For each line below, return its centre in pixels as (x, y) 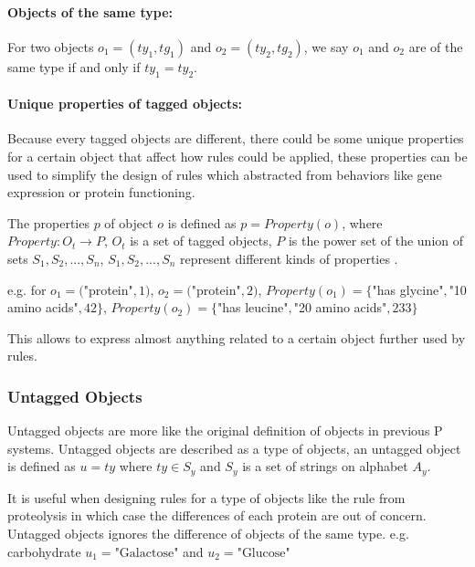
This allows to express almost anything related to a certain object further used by (237, 337)
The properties (48, 222)
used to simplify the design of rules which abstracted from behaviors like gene (225, 174)
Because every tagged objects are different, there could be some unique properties (236, 138)
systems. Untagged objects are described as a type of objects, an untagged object (234, 448)
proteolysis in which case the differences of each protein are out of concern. (217, 515)
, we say (326, 46)
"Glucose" (264, 553)
